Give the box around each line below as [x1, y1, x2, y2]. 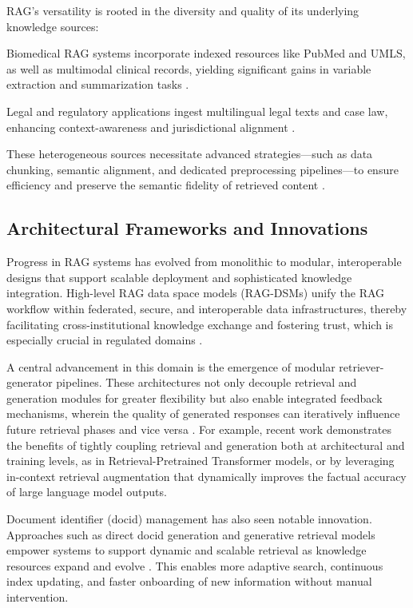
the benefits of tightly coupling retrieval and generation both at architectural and [6, 436, 405, 453]
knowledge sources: [6, 18, 99, 34]
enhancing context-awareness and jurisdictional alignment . [6, 118, 296, 135]
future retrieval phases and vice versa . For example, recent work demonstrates [6, 421, 391, 438]
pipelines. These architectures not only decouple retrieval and [56, 374, 357, 391]
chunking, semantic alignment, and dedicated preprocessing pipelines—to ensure [6, 161, 399, 177]
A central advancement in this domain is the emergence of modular [6, 358, 336, 375]
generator [6, 374, 53, 391]
